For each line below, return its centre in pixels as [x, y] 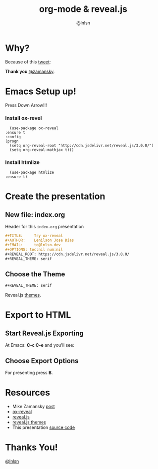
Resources [28, 393]
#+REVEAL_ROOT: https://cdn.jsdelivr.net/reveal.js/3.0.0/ [67, 254]
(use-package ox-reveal [34, 128]
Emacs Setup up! [41, 91]
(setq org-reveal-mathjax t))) [42, 150]
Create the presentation [55, 196]
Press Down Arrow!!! [26, 105]
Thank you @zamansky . [30, 71]
